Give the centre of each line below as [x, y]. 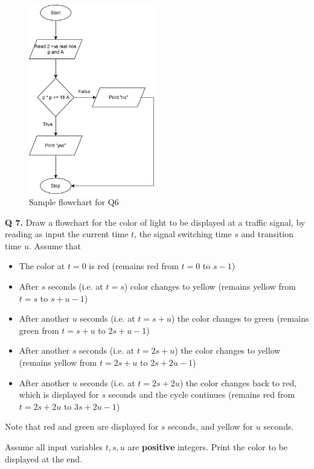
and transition [268, 234]
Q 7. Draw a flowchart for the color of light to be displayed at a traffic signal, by [155, 222]
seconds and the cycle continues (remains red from [202, 394]
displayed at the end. [44, 458]
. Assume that [55, 245]
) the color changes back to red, [238, 382]
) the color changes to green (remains [240, 318]
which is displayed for [59, 394]
